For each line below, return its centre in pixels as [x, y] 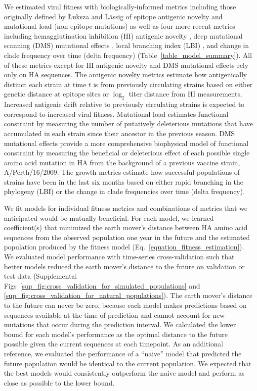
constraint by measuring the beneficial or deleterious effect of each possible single [127, 153]
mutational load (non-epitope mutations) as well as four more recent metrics [120, 26]
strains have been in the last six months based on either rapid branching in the [124, 181]
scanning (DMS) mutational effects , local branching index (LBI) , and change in [127, 45]
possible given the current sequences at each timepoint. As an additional [114, 344]
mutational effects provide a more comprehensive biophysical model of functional [126, 143]
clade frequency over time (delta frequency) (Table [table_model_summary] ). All [128, 55]
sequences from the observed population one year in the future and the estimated [127, 237]
